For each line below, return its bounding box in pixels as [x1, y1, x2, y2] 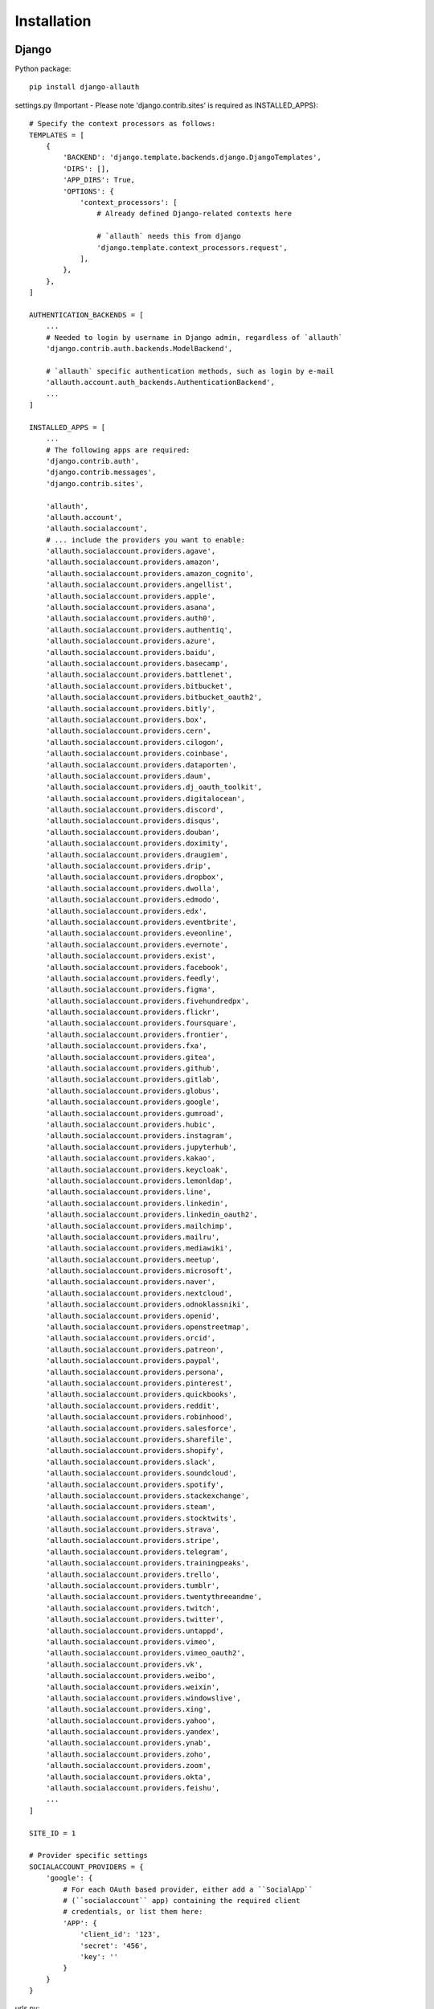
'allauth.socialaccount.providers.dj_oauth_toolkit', [45, 783, 263, 792]
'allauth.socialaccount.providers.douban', [45, 828, 220, 837]
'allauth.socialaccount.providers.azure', [45, 636, 216, 646]
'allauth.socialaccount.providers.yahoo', [45, 1716, 216, 1725]
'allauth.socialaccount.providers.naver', [45, 1278, 216, 1287]
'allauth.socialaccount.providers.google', [45, 1098, 220, 1107]
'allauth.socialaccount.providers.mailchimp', [45, 1221, 233, 1230]
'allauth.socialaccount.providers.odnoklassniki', [45, 1300, 250, 1309]
